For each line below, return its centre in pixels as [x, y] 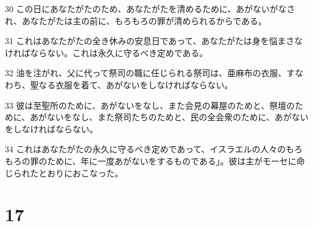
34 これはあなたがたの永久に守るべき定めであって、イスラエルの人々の [145, 149]
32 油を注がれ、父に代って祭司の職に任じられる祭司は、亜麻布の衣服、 [146, 73]
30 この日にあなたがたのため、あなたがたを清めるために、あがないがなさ [150, 8]
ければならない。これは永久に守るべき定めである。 [106, 52]
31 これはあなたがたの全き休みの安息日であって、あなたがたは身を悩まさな [154, 41]
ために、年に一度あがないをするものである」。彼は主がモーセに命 [176, 160]
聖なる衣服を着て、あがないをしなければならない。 [131, 84]
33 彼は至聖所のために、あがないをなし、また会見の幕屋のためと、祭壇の [150, 105]
